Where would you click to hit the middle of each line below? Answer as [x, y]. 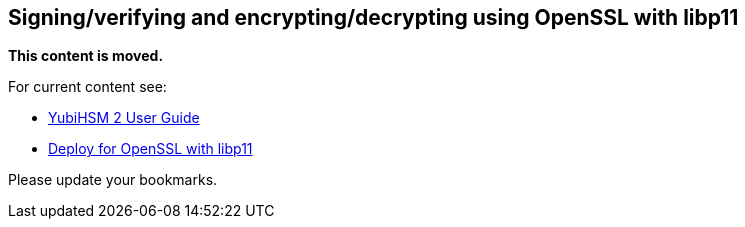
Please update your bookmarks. [113, 180]
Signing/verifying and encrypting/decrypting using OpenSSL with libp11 [373, 17]
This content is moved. [86, 56]
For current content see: [87, 87]
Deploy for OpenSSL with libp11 [150, 149]
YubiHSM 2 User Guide [124, 118]
